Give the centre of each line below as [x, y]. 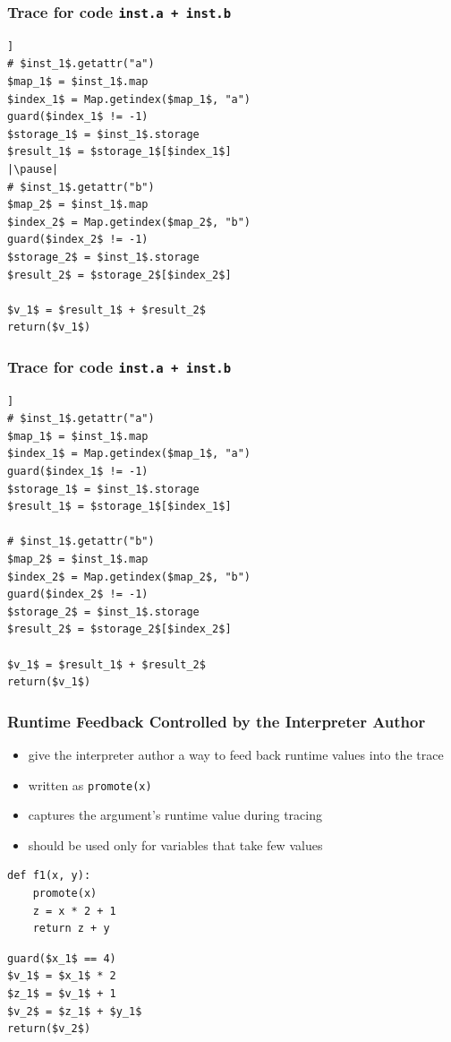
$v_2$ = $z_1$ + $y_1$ [75, 1011]
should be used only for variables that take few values [175, 844]
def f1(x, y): [49, 876]
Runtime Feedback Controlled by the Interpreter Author [217, 721]
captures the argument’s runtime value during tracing [175, 815]
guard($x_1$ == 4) [62, 958]
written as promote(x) [90, 784]
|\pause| [33, 169]
